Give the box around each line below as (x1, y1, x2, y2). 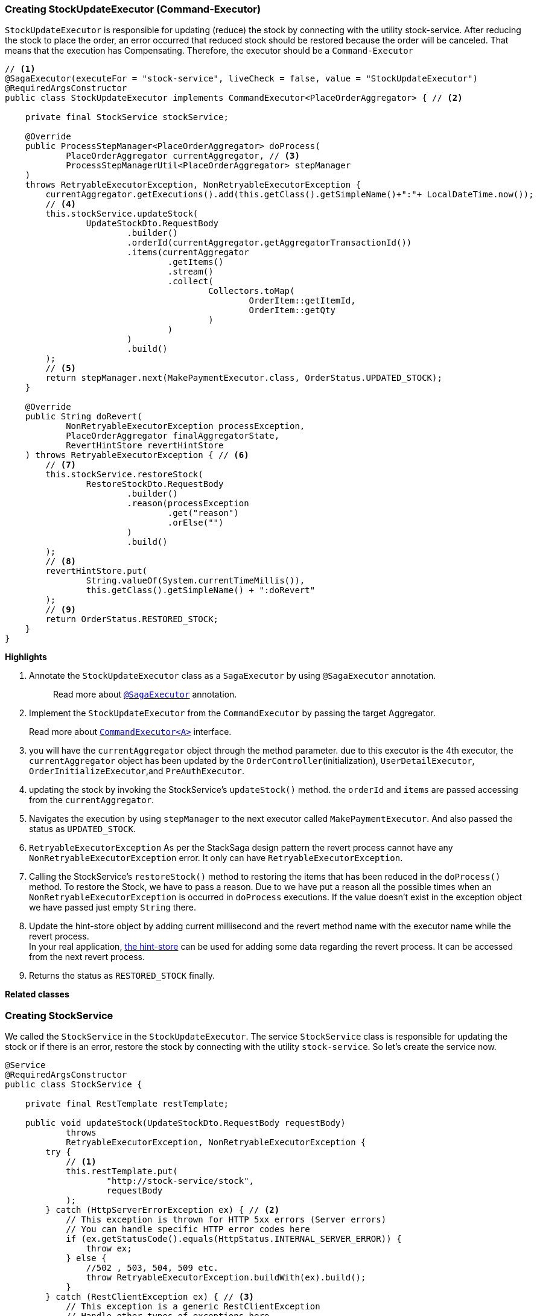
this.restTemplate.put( (66, 1166, 178, 1177)
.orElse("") (167, 518, 224, 528)
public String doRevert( (25, 412, 142, 422)
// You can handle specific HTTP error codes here (66, 1224, 310, 1235)
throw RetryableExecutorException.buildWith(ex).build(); (86, 1273, 366, 1283)
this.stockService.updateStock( (45, 209, 199, 219)
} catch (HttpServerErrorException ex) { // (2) (45, 1205, 280, 1215)
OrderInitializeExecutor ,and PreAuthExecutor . (29, 766, 245, 777)
